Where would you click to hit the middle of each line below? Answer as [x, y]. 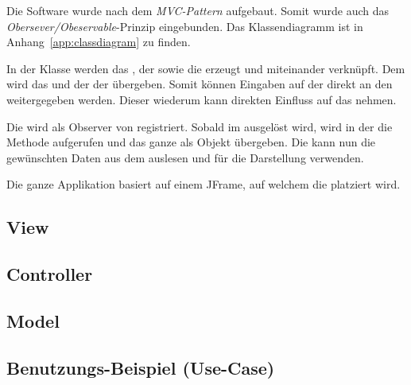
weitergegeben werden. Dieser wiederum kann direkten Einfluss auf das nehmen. [202, 99]
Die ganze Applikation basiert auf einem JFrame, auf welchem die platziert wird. [204, 184]
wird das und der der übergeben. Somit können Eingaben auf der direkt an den [200, 84]
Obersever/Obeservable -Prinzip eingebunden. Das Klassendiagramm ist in [185, 26]
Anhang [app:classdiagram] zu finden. [99, 42]
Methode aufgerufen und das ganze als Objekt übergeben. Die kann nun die [191, 142]
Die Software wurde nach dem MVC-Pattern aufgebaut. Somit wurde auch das [198, 10]
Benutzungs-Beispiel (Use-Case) [141, 367]
